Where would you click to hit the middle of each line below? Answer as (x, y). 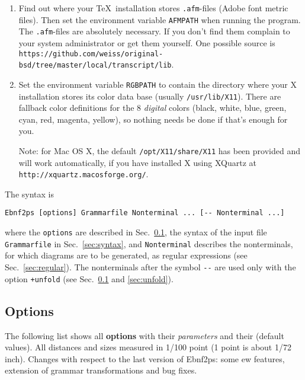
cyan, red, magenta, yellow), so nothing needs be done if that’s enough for (153, 119)
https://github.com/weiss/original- (91, 54)
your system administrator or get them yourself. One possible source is (147, 42)
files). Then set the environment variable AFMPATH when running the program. (160, 19)
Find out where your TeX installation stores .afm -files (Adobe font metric (153, 8)
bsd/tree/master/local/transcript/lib (95, 66)
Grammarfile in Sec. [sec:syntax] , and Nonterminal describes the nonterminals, (149, 243)
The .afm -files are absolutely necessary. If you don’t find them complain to (154, 31)
